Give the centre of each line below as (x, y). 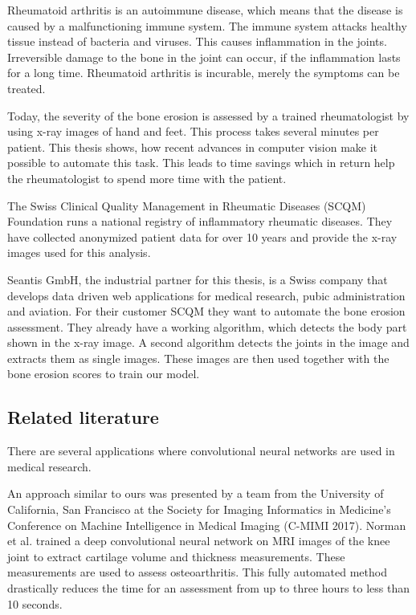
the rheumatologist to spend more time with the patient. (147, 178)
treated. (27, 88)
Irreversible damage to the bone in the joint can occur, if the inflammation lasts (204, 57)
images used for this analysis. (79, 253)
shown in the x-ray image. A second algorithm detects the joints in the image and (208, 342)
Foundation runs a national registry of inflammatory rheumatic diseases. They (200, 221)
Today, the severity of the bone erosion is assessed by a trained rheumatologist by (208, 115)
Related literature (83, 417)
